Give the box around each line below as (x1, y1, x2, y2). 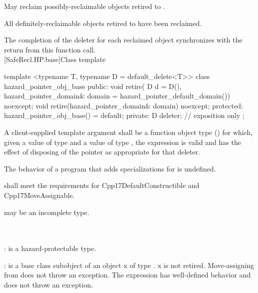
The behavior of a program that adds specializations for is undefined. (4, 163, 216, 173)
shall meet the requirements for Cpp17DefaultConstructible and (4, 180, 199, 190)
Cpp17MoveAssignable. (4, 189, 75, 200)
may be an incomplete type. (4, 206, 89, 217)
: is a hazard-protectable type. (4, 243, 96, 253)
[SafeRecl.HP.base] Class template (4, 54, 106, 64)
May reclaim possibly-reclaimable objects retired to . (4, 1, 165, 11)
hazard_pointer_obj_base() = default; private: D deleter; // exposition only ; (4, 110, 244, 120)
